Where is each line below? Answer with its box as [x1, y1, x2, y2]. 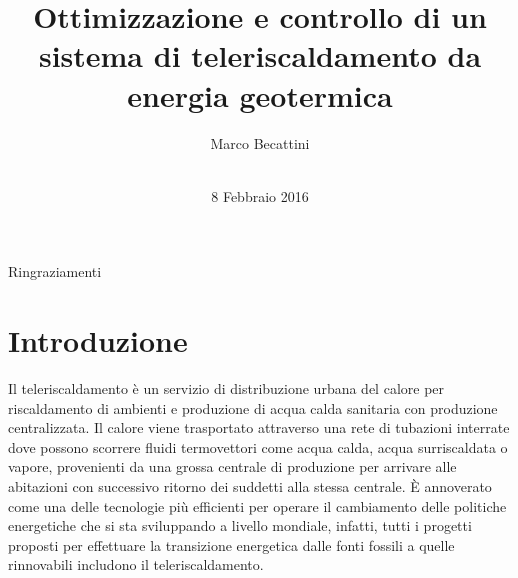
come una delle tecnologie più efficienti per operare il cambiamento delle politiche [8, 495, 507, 516]
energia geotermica [127, 74, 393, 115]
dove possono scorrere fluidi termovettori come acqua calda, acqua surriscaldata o [8, 436, 508, 457]
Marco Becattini [210, 132, 310, 153]
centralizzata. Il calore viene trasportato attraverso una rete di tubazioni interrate [8, 417, 510, 438]
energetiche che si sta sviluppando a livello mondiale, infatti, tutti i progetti [8, 515, 472, 536]
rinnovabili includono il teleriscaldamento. [8, 554, 264, 575]
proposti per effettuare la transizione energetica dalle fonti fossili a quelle [8, 534, 455, 555]
